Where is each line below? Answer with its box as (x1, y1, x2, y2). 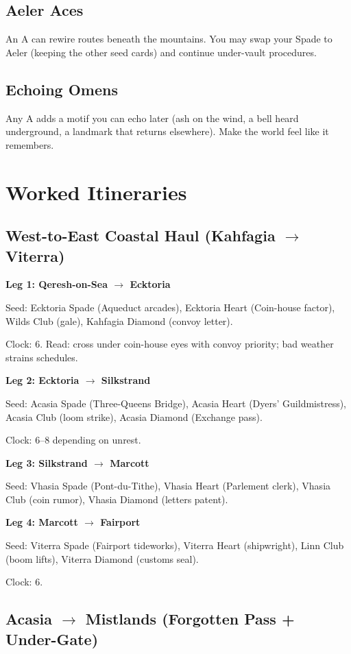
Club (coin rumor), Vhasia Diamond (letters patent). (5, 492, 228, 506)
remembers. (5, 137, 54, 152)
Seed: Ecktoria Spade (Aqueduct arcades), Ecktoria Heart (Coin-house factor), (5, 300, 335, 314)
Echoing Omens (5, 78, 118, 99)
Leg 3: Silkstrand (5, 455, 88, 470)
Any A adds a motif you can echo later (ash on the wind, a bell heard (5, 110, 299, 125)
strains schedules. (5, 350, 78, 364)
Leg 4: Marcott (5, 515, 78, 529)
